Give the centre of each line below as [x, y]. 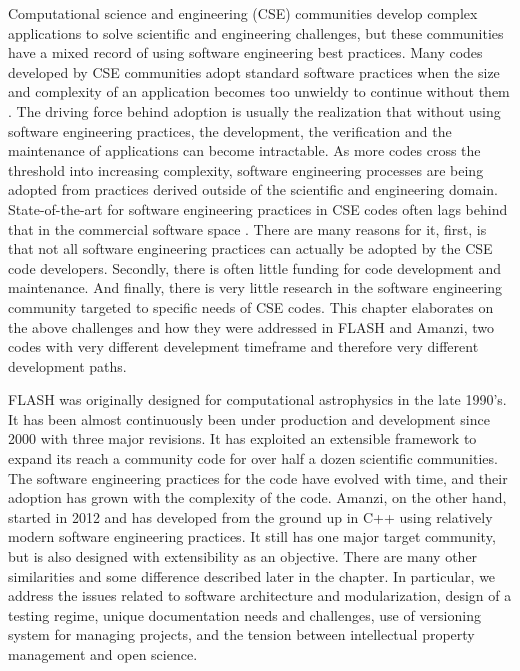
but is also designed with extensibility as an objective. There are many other [243, 556]
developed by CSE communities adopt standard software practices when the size [254, 71]
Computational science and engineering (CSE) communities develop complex [243, 13]
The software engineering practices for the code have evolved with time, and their [258, 477]
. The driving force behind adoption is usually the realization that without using [254, 110]
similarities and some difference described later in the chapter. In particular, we [252, 575]
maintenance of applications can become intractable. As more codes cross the [244, 150]
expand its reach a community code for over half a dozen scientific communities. [253, 458]
